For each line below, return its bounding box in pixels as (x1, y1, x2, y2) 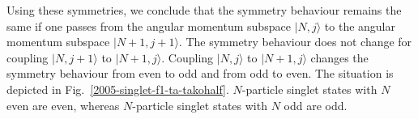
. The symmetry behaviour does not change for (178, 33, 412, 50)
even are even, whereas (6, 96, 120, 113)
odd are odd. (284, 96, 348, 113)
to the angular (324, 17, 395, 34)
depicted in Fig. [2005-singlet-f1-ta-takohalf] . (6, 80, 229, 97)
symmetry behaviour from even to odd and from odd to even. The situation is (6, 65, 394, 82)
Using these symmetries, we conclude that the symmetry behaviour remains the (6, 2, 402, 18)
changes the (310, 49, 369, 66)
